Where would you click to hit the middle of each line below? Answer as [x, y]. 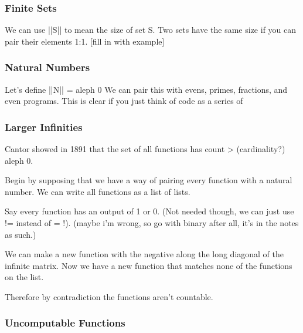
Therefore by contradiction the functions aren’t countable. [109, 296]
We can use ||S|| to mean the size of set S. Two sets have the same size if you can [151, 30]
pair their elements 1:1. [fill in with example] [85, 41]
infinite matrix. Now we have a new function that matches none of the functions [149, 265]
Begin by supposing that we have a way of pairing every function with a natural [149, 180]
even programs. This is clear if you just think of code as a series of [124, 101]
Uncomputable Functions [65, 323]
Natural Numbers [47, 67]
